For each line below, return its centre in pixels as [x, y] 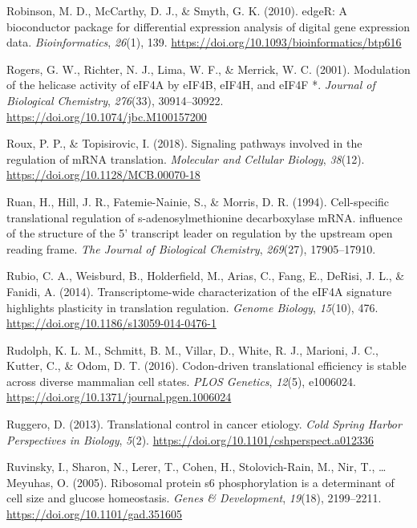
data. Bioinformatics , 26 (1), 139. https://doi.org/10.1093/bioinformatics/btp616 [204, 42]
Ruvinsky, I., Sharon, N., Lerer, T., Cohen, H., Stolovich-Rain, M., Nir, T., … [196, 467]
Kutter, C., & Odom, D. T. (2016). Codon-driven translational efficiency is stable [206, 366]
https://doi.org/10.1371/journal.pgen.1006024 [119, 397]
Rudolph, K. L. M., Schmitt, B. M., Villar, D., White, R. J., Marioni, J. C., [192, 349]
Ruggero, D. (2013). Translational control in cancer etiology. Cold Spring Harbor [204, 424]
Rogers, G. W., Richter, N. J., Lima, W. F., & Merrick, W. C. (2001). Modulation [208, 69]
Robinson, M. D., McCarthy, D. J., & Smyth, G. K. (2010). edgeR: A [177, 10]
